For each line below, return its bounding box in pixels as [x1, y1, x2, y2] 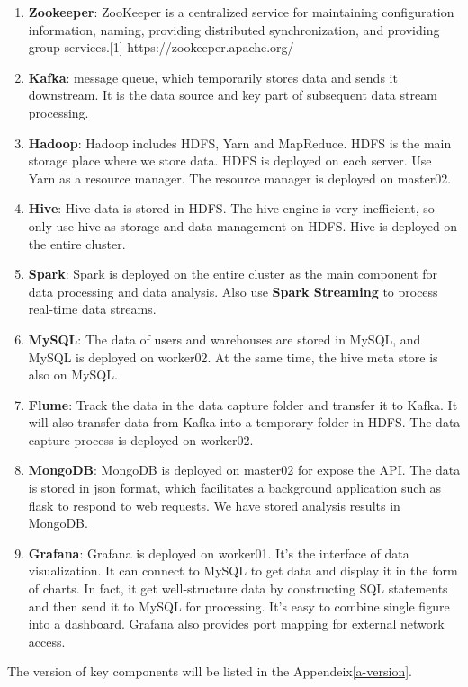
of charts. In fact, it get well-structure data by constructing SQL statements [28, 579, 448, 598]
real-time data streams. [28, 299, 157, 318]
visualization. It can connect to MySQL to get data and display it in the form [28, 561, 458, 580]
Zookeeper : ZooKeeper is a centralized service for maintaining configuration [28, 3, 454, 21]
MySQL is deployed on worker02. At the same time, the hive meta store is [28, 347, 438, 366]
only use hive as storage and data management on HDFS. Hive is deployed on [28, 216, 458, 235]
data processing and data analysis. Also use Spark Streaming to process [28, 281, 438, 300]
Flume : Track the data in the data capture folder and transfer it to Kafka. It [28, 395, 458, 414]
